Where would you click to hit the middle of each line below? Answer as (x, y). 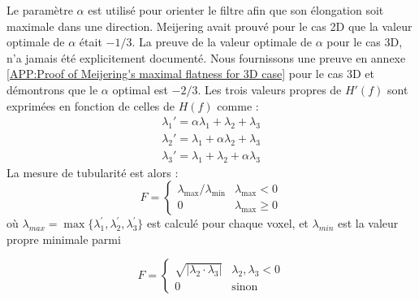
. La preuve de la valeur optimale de (222, 42)
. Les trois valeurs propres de (270, 89)
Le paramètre (40, 10)
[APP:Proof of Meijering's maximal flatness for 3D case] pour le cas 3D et (191, 74)
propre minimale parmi (64, 239)
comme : (238, 105)
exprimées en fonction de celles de (91, 105)
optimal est (140, 89)
